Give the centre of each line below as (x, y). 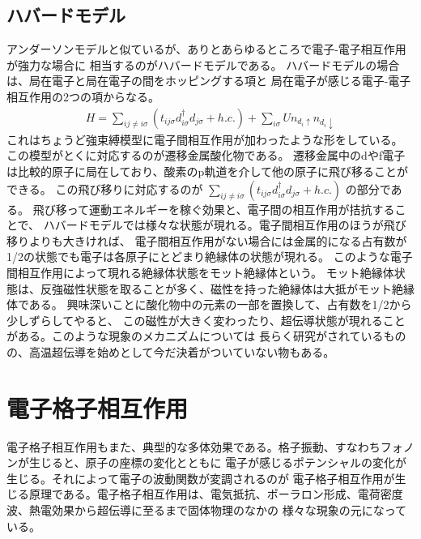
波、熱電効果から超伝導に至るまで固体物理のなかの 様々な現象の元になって (206, 510)
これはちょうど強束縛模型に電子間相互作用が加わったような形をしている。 (205, 139)
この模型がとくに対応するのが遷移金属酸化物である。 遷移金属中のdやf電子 (206, 155)
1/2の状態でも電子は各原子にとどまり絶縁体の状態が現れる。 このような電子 (210, 257)
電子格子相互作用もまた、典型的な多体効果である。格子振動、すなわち (193, 446)
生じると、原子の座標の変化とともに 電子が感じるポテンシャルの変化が (218, 462)
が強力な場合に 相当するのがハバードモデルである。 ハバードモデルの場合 (203, 64)
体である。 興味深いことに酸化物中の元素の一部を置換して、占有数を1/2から (209, 304)
